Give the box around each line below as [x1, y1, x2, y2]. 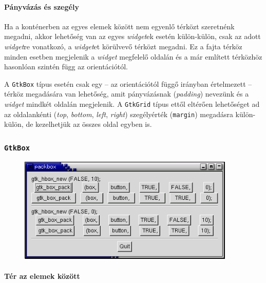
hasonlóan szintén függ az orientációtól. [4, 61, 128, 72]
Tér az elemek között [4, 270, 80, 281]
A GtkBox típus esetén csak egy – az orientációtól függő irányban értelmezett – [4, 78, 252, 89]
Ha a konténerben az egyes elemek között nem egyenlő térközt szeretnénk [4, 21, 235, 31]
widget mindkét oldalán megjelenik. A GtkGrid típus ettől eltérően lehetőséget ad [4, 99, 260, 109]
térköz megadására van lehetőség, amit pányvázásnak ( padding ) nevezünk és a [4, 88, 249, 99]
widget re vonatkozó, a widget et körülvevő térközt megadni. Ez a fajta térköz [4, 41, 242, 51]
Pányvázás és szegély [4, 1, 79, 12]
